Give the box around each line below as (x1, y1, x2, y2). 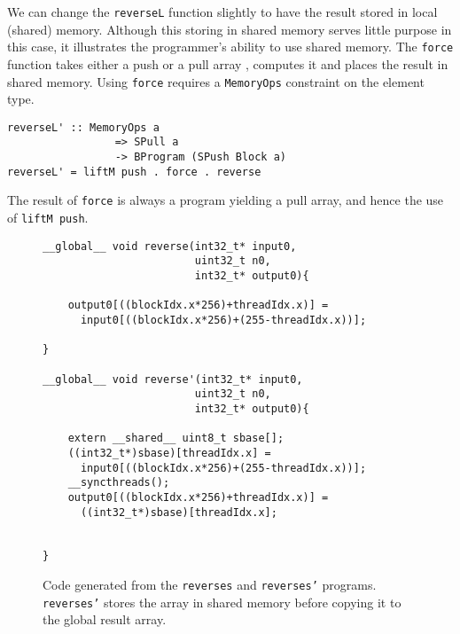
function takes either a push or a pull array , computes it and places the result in (7, 54, 448, 73)
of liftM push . (7, 208, 89, 227)
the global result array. (43, 610, 167, 629)
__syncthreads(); (67, 476, 170, 489)
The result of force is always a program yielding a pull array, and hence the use (7, 191, 444, 209)
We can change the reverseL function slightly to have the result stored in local (7, 3, 438, 20)
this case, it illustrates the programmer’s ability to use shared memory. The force (7, 37, 454, 56)
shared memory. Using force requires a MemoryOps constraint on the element (7, 72, 425, 90)
